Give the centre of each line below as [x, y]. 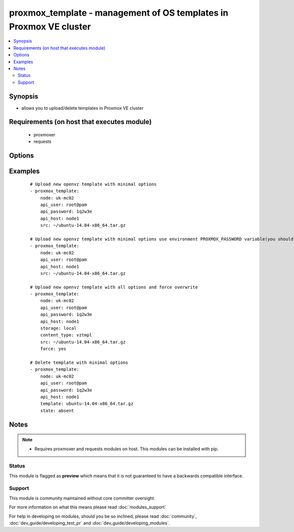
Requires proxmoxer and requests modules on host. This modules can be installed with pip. [127, 449]
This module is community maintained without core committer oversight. [82, 498]
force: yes [53, 349]
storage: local [58, 328]
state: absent [57, 410]
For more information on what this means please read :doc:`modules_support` [87, 507]
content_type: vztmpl [66, 335]
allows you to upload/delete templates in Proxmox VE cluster [83, 108]
